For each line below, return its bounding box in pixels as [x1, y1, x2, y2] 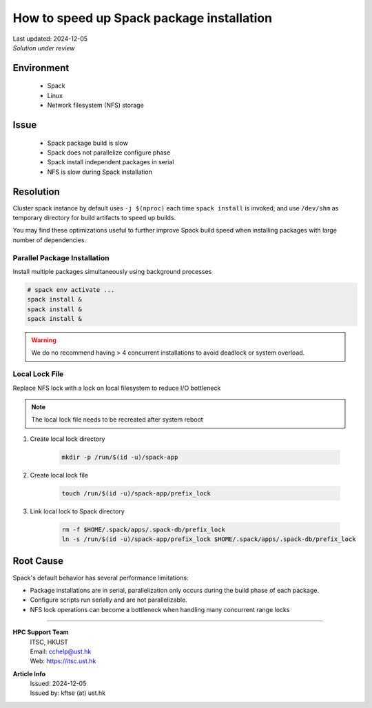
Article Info [12, 669, 46, 678]
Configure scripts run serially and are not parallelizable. [30, 596, 187, 604]
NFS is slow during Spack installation [47, 168, 153, 176]
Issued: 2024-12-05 [30, 680, 87, 688]
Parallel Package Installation [12, 253, 110, 262]
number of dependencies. [12, 235, 86, 244]
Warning [31, 336, 56, 344]
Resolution [12, 186, 60, 197]
